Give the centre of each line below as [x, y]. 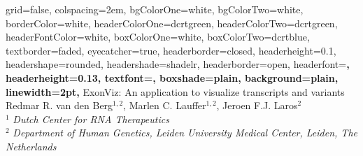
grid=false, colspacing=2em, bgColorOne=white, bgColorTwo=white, [155, 9]
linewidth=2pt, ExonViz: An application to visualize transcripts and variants [175, 91]
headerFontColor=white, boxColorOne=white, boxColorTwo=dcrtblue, [158, 37]
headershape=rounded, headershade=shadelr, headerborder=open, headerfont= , [178, 64]
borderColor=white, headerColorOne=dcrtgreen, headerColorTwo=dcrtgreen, [172, 23]
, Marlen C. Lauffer [165, 105]
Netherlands [31, 146]
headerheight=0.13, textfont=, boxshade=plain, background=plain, [172, 77]
